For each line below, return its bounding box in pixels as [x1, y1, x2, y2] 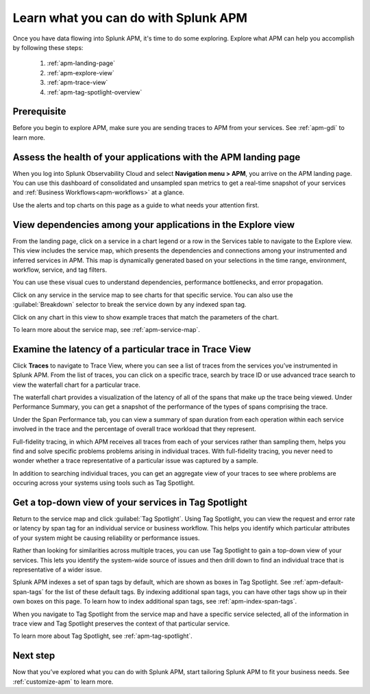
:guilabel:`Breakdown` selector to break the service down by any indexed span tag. [12, 300, 247, 309]
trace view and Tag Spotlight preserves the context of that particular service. [12, 619, 230, 628]
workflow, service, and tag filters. [12, 266, 108, 274]
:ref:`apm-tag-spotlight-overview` [47, 88, 143, 96]
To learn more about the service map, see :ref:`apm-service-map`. [12, 325, 200, 333]
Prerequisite [12, 106, 66, 118]
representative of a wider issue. [12, 565, 102, 574]
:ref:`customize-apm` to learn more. [12, 678, 114, 686]
